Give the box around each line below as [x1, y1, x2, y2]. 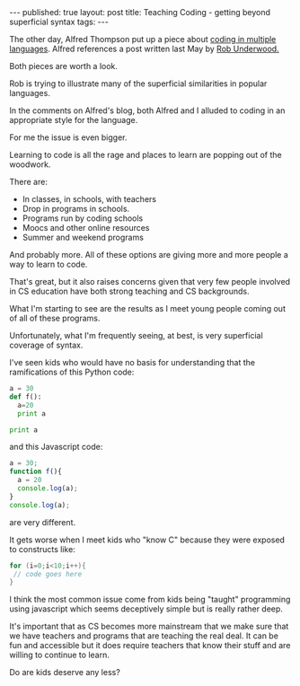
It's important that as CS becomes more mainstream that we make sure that [9, 621, 289, 632]
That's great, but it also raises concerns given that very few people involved [9, 277, 290, 286]
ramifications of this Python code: [9, 366, 135, 377]
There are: [9, 177, 48, 187]
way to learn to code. [9, 259, 88, 269]
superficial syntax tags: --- [9, 16, 110, 27]
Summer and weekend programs [22, 232, 144, 242]
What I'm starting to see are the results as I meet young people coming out [9, 303, 286, 313]
